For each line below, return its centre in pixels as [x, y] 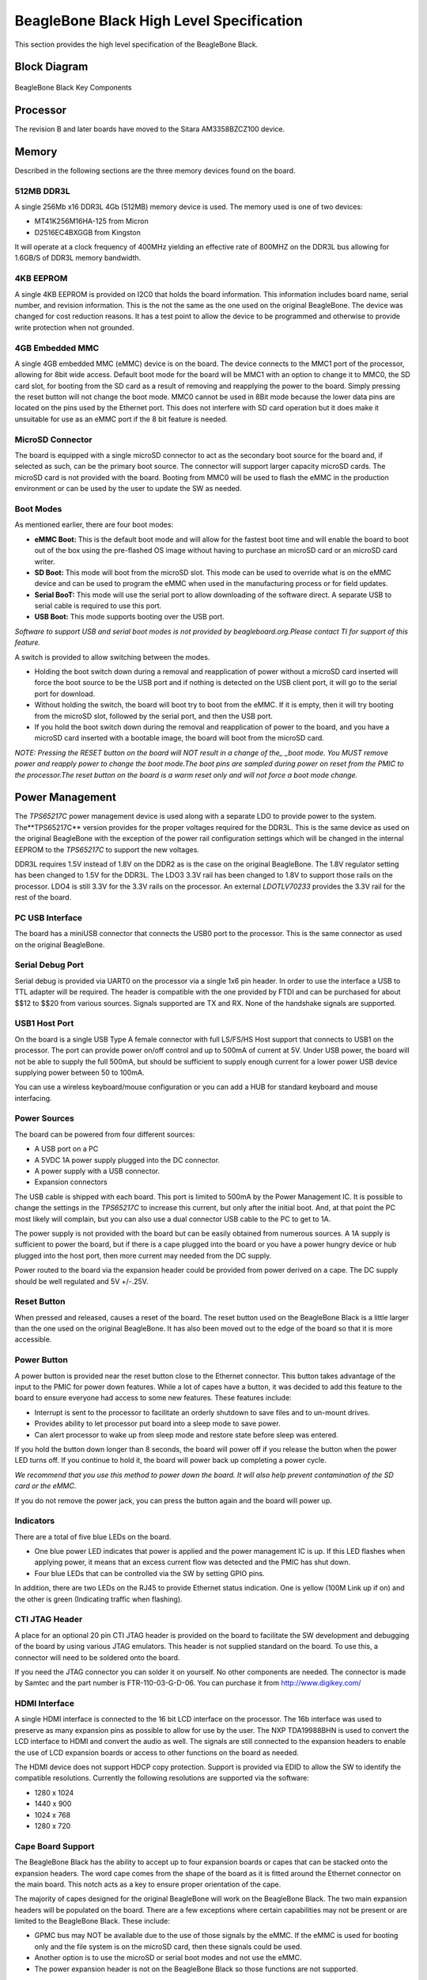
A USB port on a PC [66, 1149]
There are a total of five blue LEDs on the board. [93, 1536]
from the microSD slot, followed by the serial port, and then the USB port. [153, 716]
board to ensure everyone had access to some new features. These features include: [153, 1398]
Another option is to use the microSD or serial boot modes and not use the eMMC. [168, 1958]
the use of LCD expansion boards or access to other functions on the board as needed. [157, 1752]
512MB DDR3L [42, 191]
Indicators [35, 1521]
